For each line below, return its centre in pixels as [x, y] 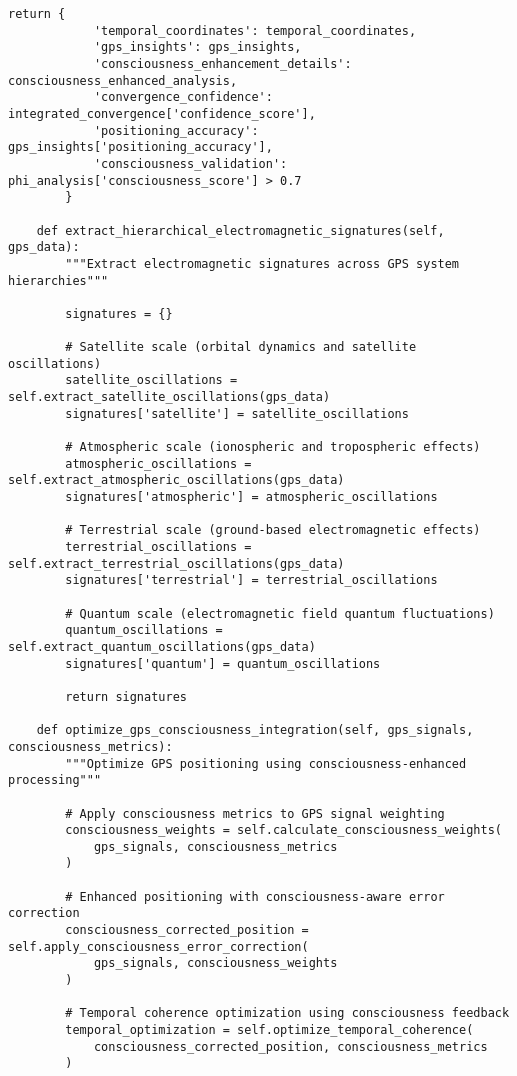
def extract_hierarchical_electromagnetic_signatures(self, [240, 230]
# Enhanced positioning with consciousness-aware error [255, 896]
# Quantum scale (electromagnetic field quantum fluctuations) [280, 613]
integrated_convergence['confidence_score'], [162, 113]
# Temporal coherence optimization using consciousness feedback [287, 1013]
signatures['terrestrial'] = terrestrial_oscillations [251, 580]
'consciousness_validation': [190, 163]
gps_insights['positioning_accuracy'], [140, 147]
